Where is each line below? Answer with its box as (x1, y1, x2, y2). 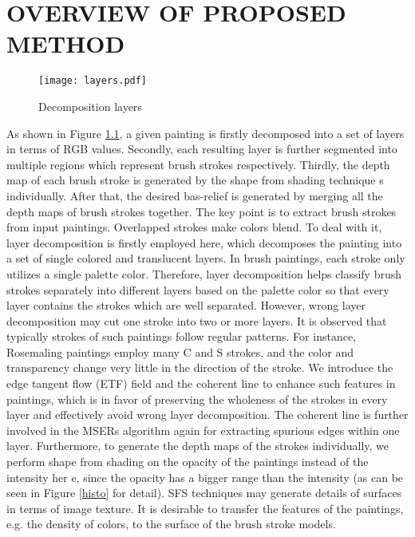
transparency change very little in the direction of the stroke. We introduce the (6, 359, 393, 376)
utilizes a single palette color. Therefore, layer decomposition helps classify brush (6, 265, 401, 282)
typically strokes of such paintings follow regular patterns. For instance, (6, 328, 356, 345)
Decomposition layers (38, 97, 142, 114)
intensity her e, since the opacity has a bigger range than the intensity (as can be (6, 468, 404, 485)
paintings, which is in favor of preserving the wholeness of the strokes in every (6, 390, 388, 407)
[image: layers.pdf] (38, 75, 148, 87)
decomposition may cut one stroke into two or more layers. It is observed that (6, 312, 387, 329)
